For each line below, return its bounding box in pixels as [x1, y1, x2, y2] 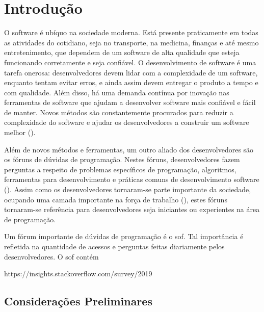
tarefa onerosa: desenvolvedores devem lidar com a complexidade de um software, [4, 67, 258, 77]
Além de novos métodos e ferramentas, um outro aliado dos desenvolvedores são [4, 144, 254, 154]
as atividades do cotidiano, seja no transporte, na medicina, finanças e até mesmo [4, 37, 259, 47]
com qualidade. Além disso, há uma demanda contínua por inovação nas [4, 87, 229, 97]
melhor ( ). [4, 127, 36, 138]
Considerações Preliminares [4, 293, 152, 309]
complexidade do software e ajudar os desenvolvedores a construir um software [4, 117, 249, 127]
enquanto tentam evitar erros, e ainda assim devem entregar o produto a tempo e [4, 77, 258, 88]
